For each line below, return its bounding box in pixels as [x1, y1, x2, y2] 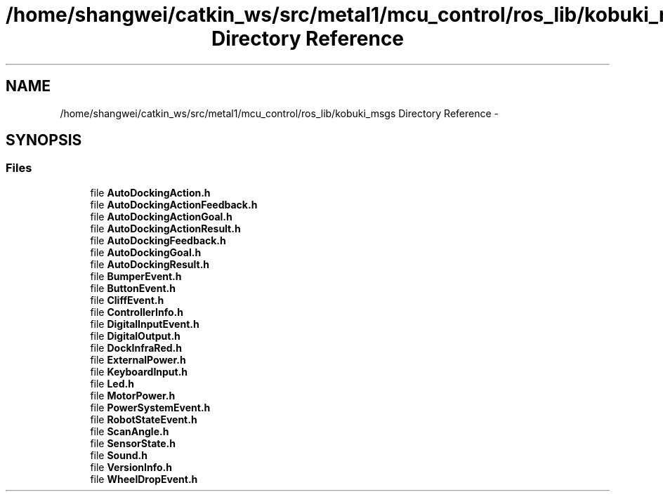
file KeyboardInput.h [90, 365, 188, 378]
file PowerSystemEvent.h [90, 401, 211, 413]
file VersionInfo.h [90, 460, 172, 473]
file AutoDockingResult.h [90, 258, 210, 270]
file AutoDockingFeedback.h [90, 234, 226, 246]
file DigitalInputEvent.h [90, 317, 199, 330]
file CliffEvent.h [90, 293, 164, 306]
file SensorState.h [90, 437, 176, 449]
